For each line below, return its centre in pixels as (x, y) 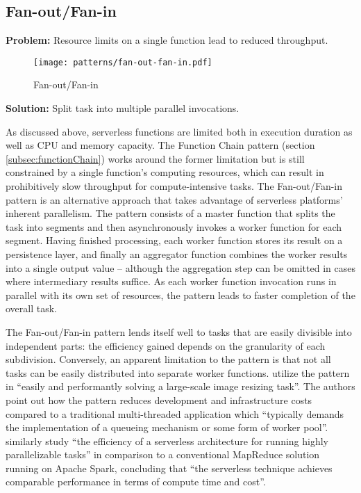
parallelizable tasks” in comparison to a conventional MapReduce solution (163, 454)
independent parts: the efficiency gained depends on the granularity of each (166, 345)
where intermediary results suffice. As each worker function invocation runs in (171, 281)
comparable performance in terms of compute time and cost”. (136, 482)
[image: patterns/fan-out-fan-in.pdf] (123, 62)
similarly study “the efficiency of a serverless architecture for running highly (167, 441)
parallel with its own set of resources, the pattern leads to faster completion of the (180, 294)
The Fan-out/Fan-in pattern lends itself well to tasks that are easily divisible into (179, 331)
